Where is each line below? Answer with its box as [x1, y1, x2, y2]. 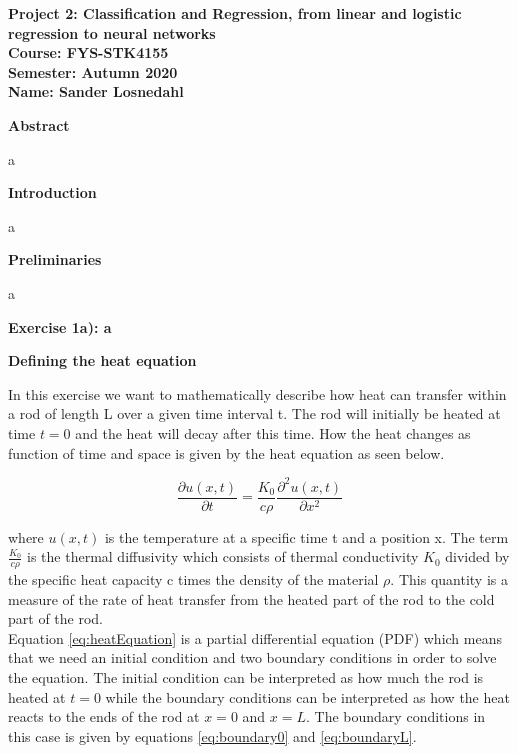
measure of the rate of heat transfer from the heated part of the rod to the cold [8, 588, 495, 609]
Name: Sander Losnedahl [8, 81, 184, 102]
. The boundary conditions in [306, 706, 486, 727]
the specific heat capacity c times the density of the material [8, 569, 379, 590]
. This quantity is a [390, 569, 508, 590]
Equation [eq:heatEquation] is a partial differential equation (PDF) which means [8, 627, 502, 648]
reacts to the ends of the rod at [8, 706, 200, 727]
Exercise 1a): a [8, 316, 112, 337]
